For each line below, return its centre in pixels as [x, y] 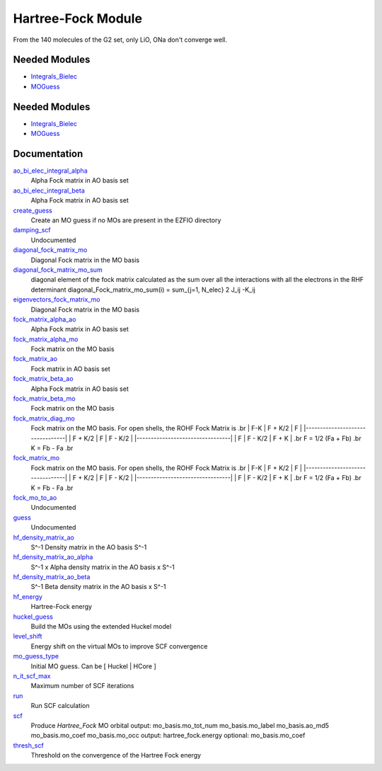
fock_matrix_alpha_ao [45, 319]
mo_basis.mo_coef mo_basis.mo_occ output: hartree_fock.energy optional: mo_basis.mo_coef [168, 736]
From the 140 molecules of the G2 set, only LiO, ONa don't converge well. [120, 40]
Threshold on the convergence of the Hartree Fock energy [116, 755]
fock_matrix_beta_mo [44, 399]
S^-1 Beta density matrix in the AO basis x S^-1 [98, 587]
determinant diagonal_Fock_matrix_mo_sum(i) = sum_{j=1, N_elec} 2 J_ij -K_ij [143, 290]
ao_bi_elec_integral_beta [49, 190]
